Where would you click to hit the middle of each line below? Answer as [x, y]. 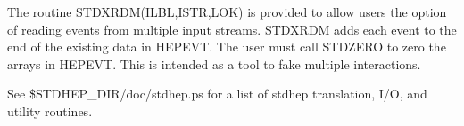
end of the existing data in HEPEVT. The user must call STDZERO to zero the [227, 47]
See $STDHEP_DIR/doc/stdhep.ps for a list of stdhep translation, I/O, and [217, 94]
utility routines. [50, 110]
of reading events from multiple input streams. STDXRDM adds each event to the [232, 29]
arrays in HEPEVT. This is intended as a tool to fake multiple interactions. [214, 63]
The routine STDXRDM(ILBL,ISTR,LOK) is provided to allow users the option [227, 12]
